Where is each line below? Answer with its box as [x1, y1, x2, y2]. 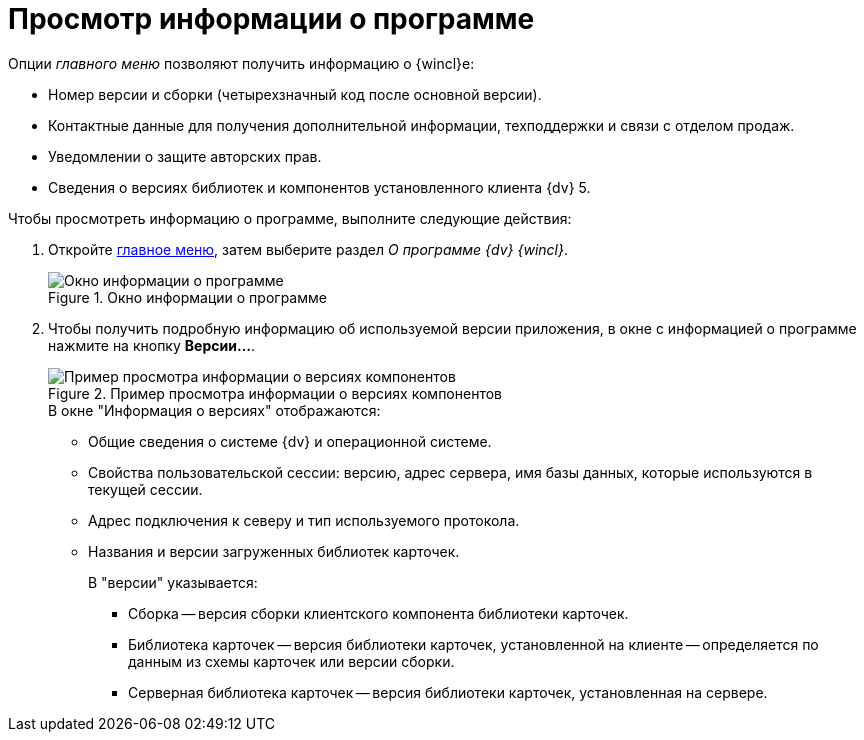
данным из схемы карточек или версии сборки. [128, 652, 455, 670]
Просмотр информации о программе [8, 2, 535, 36]
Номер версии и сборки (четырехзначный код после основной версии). [48, 85, 542, 103]
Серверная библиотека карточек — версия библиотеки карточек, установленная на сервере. [128, 683, 768, 701]
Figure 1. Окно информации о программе [48, 288, 327, 306]
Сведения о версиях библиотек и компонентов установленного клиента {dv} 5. [48, 178, 591, 196]
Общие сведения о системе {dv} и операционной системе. [88, 432, 492, 450]
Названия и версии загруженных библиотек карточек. [88, 542, 460, 560]
